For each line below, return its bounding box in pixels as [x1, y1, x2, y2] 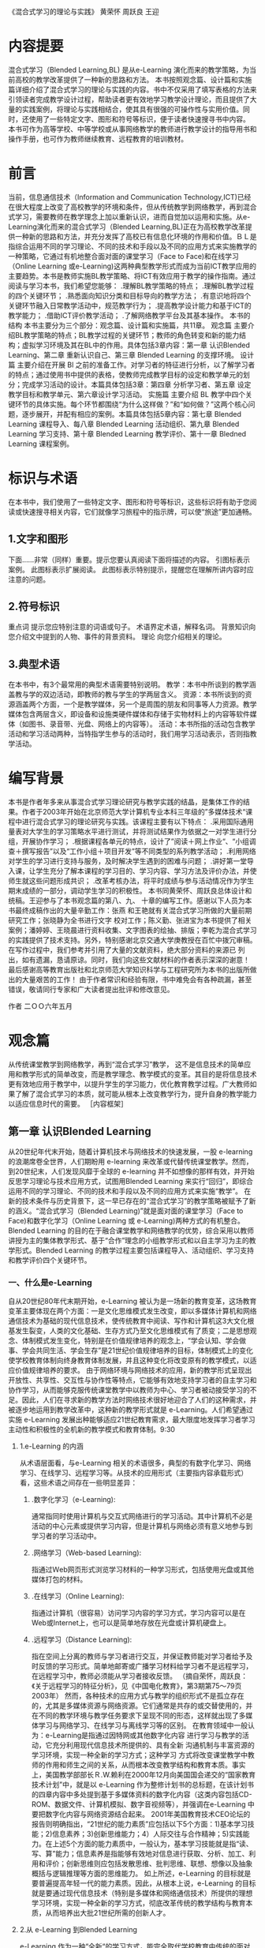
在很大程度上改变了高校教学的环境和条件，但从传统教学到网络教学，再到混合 [8, 202, 257, 212]
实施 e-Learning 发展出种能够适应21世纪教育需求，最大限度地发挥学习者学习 [8, 1415, 256, 1425]
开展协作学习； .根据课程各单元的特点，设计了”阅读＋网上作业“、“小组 [21, 837, 250, 846]
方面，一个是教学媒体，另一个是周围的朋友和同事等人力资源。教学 [42, 699, 257, 709]
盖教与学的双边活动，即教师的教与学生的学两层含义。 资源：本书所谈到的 [8, 690, 245, 699]
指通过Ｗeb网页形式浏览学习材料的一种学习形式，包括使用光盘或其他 [31, 1565, 255, 1575]
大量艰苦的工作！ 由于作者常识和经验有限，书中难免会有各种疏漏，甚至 [21, 975, 252, 984]
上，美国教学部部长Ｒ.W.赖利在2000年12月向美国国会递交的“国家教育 [31, 1770, 256, 1780]
